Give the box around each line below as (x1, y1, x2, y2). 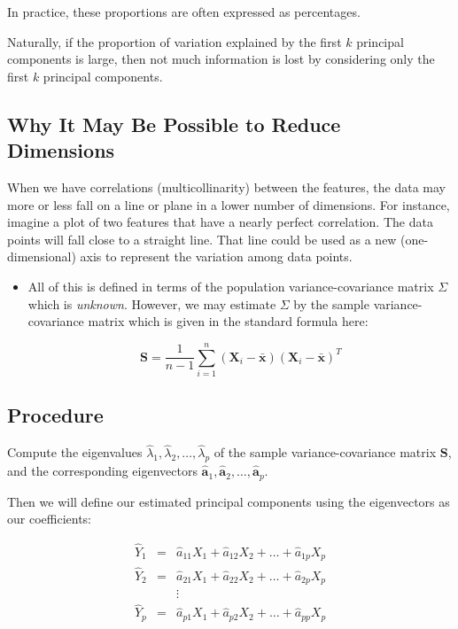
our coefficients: (7, 509, 91, 528)
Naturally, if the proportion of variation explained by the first (7, 32, 342, 50)
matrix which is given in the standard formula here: (88, 312, 369, 330)
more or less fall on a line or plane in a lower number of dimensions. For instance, (7, 195, 450, 214)
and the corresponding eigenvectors (7, 462, 198, 480)
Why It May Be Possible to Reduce (7, 110, 341, 137)
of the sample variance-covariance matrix (213, 443, 437, 462)
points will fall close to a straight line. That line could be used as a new (7, 229, 397, 248)
